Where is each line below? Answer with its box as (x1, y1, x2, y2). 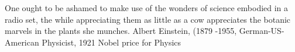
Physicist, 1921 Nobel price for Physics (42, 36, 181, 48)
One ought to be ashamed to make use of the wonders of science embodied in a (5, 2, 289, 13)
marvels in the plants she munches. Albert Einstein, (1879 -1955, (5, 25, 237, 37)
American (5, 36, 39, 48)
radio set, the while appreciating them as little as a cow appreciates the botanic (5, 13, 291, 25)
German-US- (239, 25, 284, 37)
